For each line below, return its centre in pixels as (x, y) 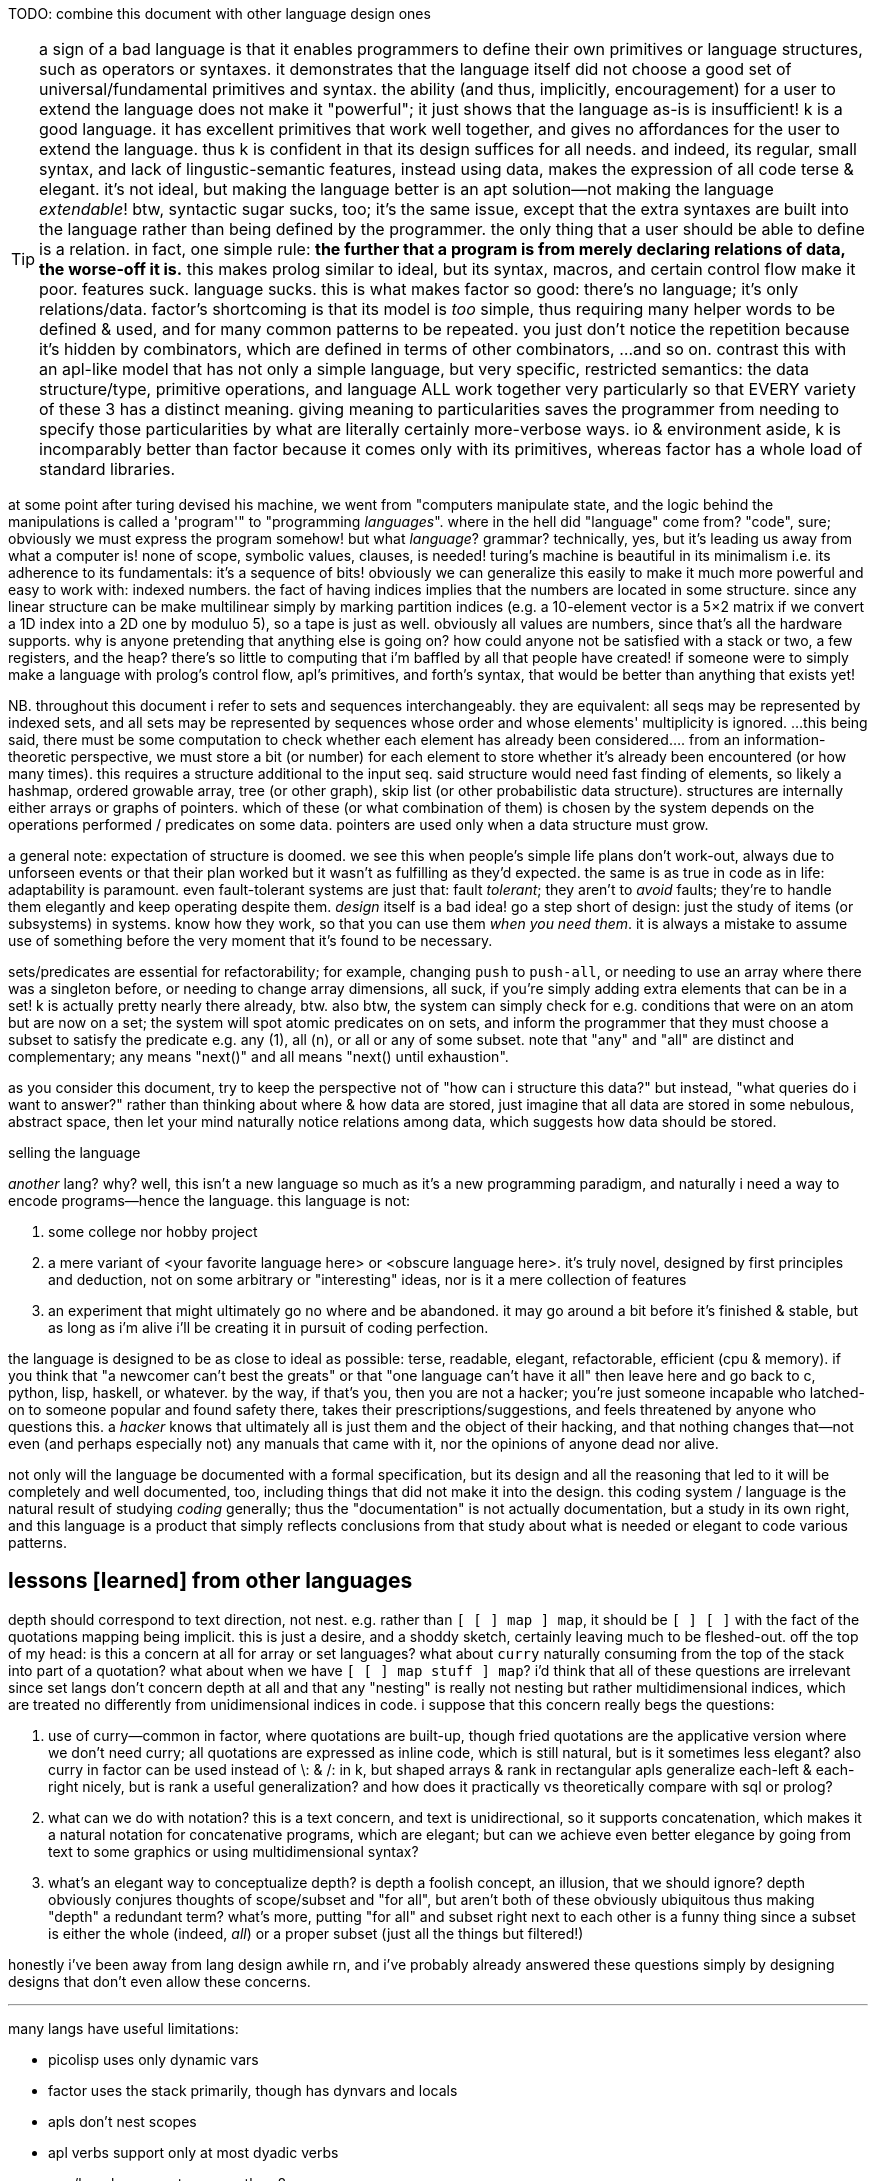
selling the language (74, 1152)
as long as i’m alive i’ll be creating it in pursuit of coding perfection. (268, 1327)
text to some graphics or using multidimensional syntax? (233, 1851)
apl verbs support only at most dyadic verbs (193, 2152)
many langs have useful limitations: (123, 2028)
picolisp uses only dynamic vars (153, 2059)
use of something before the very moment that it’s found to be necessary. (250, 940)
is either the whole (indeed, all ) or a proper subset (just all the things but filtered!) (316, 1933)
